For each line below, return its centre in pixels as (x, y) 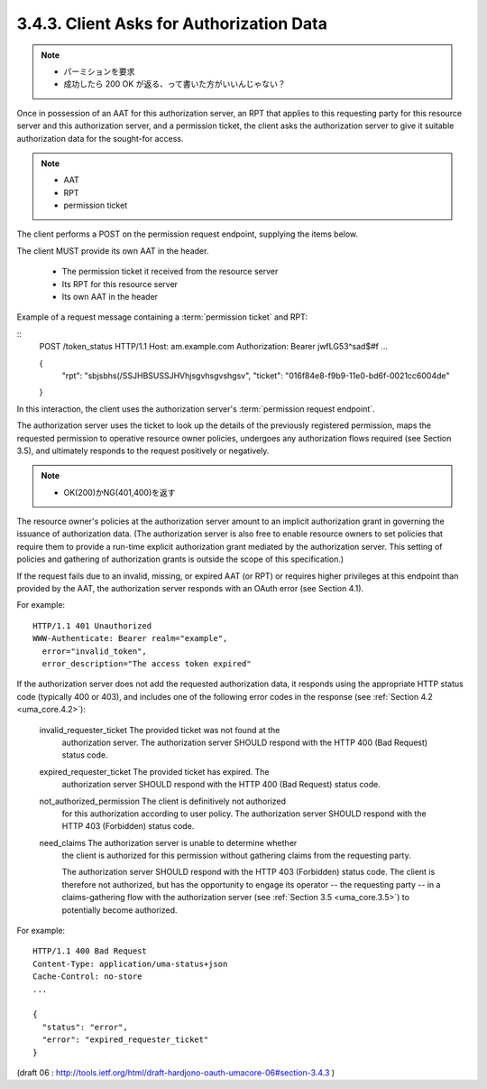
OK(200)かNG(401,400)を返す (119, 492)
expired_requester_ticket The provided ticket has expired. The (154, 771)
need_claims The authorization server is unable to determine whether (168, 842)
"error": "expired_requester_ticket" (125, 1040)
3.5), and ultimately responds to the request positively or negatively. (143, 451)
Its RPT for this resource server (120, 284)
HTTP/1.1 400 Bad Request (90, 951)
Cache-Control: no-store (87, 977)
